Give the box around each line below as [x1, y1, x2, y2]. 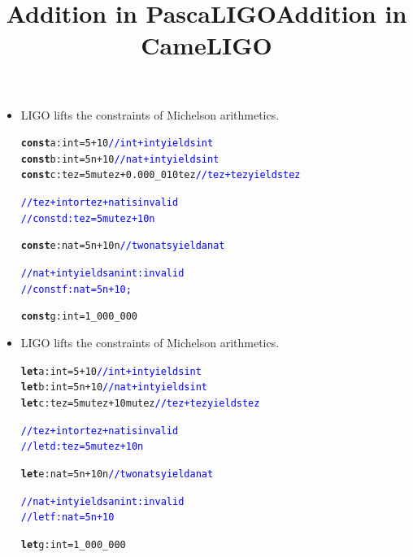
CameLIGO [141, 28, 272, 62]
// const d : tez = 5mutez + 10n [20, 212, 155, 224]
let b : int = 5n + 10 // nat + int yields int [20, 381, 208, 394]
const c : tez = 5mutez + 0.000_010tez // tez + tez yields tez [20, 169, 301, 181]
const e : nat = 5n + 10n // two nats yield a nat [20, 240, 225, 252]
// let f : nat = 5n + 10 [20, 511, 115, 524]
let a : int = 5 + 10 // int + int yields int [20, 365, 202, 377]
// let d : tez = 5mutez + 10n [20, 441, 144, 453]
